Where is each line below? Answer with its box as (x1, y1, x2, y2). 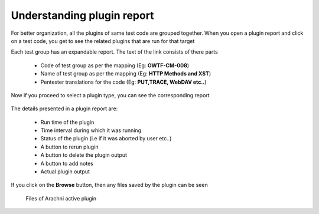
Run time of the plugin (40, 118, 95, 126)
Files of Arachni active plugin (25, 195, 97, 202)
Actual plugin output (40, 168, 90, 175)
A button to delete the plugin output (40, 152, 127, 159)
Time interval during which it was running (40, 127, 142, 134)
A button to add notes (40, 160, 94, 167)
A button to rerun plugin (40, 143, 99, 150)
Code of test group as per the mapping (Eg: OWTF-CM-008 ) (40, 62, 189, 69)
